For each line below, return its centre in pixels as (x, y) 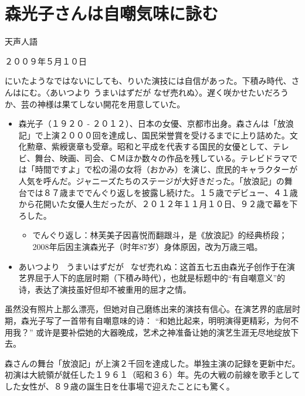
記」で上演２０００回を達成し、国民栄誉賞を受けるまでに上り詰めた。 (154, 135)
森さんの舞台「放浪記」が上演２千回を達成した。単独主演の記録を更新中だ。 (152, 363)
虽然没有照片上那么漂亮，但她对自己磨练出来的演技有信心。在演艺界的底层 (148, 309)
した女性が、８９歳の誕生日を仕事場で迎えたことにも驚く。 (120, 386)
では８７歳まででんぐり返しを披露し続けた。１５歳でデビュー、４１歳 (162, 192)
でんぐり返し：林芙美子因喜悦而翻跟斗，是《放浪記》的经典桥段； (160, 235)
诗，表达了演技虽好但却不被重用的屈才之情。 (105, 289)
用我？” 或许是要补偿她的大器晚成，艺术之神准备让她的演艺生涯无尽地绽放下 (152, 332)
